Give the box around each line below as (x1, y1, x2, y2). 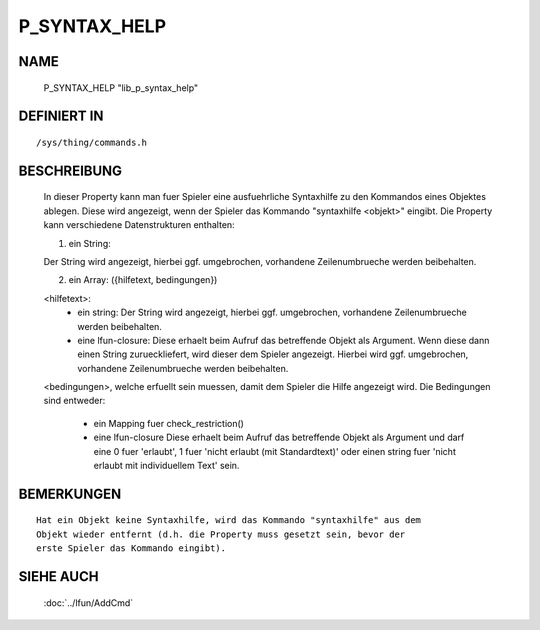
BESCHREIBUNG (18, 162, 123, 179)
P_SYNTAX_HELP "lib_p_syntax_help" (43, 81, 199, 94)
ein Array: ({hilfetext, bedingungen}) (68, 274, 218, 286)
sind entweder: (43, 395, 106, 407)
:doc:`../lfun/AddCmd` (43, 596, 134, 609)
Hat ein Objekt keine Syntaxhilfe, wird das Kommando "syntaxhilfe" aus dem (36, 515, 422, 526)
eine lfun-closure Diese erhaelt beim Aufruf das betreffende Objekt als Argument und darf (93, 431, 465, 444)
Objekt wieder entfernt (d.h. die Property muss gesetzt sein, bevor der (36, 528, 406, 540)
